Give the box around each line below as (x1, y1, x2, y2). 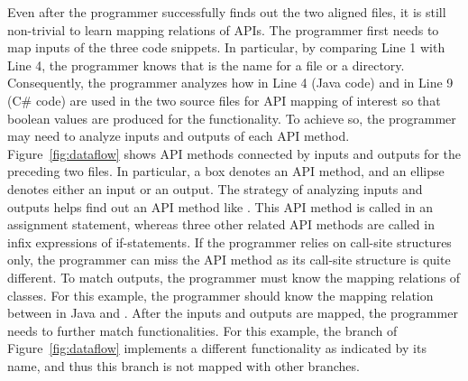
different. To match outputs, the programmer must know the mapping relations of (7, 267, 461, 286)
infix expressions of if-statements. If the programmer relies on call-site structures (7, 232, 452, 251)
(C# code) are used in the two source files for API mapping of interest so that (7, 90, 441, 109)
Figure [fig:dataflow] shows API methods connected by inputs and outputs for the (7, 144, 461, 163)
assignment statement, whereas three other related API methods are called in (7, 215, 435, 234)
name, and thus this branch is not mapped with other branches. (7, 356, 360, 375)
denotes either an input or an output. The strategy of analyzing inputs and (7, 179, 423, 198)
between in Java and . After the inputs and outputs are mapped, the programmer (7, 303, 458, 322)
